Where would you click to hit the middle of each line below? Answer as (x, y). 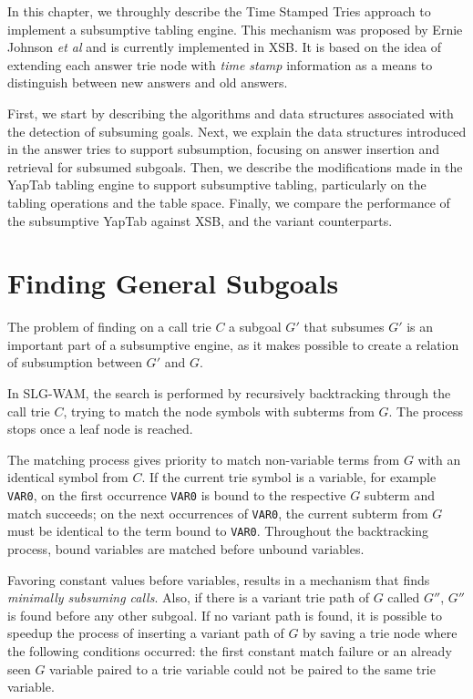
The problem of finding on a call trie (109, 327)
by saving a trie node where (380, 633)
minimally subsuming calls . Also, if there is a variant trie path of (188, 597)
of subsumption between (75, 362)
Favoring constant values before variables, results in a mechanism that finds (219, 579)
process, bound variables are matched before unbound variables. (186, 548)
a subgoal (255, 327)
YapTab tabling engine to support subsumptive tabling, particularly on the (217, 185)
